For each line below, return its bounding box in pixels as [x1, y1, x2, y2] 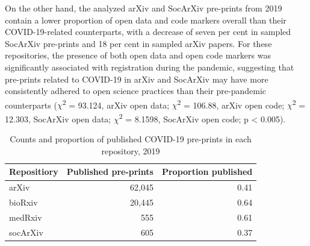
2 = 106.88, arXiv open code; [177, 96, 285, 111]
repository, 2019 [101, 144, 160, 157]
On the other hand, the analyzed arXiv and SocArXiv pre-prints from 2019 [5, 2, 282, 14]
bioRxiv [9, 196, 38, 209]
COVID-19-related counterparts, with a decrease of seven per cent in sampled [5, 25, 291, 38]
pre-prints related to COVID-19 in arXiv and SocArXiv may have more [5, 72, 268, 85]
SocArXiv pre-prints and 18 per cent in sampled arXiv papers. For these [5, 37, 272, 49]
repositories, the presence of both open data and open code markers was [5, 49, 271, 61]
